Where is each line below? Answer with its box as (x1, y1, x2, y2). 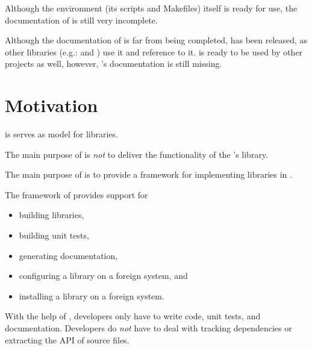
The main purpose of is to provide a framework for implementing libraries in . (5, 168, 292, 181)
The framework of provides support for (5, 188, 148, 201)
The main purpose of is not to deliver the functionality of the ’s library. (5, 148, 268, 160)
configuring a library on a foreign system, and (19, 269, 188, 282)
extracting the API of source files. (5, 333, 129, 346)
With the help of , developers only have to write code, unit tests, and (5, 310, 261, 322)
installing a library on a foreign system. (19, 289, 164, 302)
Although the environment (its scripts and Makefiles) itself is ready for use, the (5, 2, 298, 14)
